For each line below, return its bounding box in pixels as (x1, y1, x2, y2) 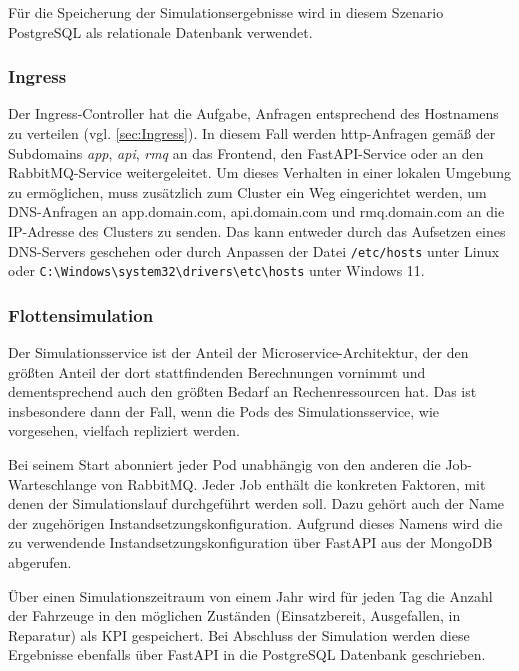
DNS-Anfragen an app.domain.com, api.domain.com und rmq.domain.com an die (8, 201, 505, 222)
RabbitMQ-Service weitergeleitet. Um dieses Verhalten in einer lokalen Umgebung (8, 162, 511, 183)
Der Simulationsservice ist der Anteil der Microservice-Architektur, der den (8, 342, 469, 363)
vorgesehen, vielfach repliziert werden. (8, 420, 241, 441)
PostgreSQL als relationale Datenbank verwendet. (8, 21, 313, 42)
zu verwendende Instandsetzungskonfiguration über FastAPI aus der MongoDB (8, 532, 493, 553)
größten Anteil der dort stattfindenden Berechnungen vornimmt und (8, 361, 426, 382)
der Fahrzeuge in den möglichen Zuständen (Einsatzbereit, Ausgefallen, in (8, 605, 461, 626)
